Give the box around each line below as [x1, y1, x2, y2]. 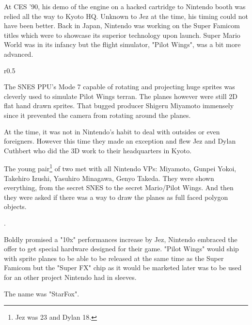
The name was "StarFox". [4, 288, 79, 298]
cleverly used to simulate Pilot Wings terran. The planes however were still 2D [4, 91, 237, 101]
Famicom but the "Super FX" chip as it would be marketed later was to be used [4, 262, 242, 273]
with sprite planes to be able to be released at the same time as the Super [4, 253, 224, 263]
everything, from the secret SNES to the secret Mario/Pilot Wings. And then [4, 182, 234, 193]
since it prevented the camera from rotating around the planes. [4, 110, 191, 120]
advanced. [4, 49, 33, 59]
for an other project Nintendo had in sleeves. [4, 272, 137, 282]
